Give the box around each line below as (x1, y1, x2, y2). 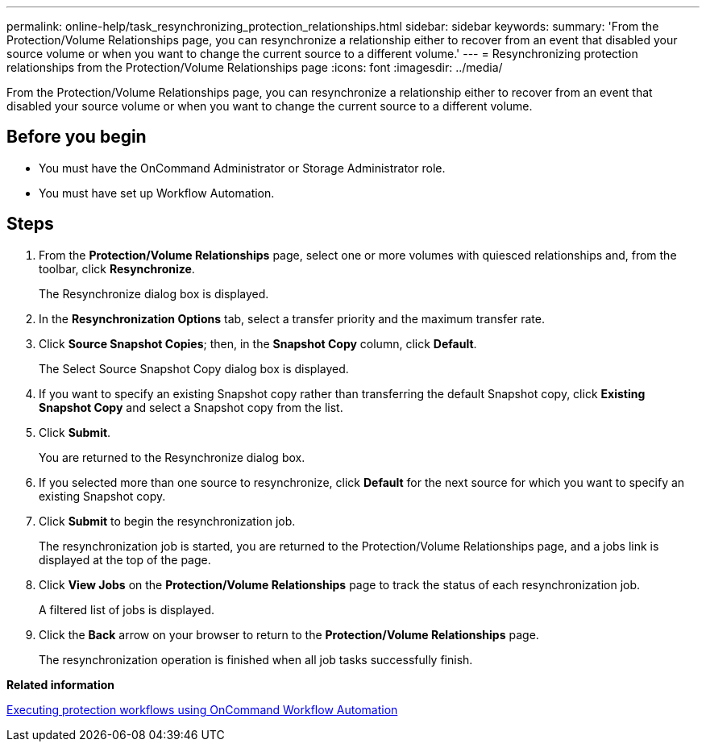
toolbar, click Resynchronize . (39, 261, 195, 276)
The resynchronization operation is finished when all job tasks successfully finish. (39, 652, 473, 667)
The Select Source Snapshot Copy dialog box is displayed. (39, 361, 349, 376)
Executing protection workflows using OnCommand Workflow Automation (6, 702, 398, 717)
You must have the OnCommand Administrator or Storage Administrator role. (39, 160, 446, 175)
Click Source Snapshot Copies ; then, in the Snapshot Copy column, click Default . (39, 336, 477, 351)
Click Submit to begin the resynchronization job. (39, 513, 296, 528)
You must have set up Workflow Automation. (39, 185, 275, 200)
